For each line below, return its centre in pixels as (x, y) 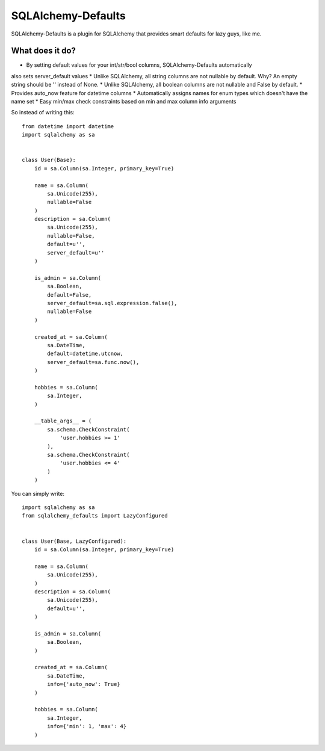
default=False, (70, 295)
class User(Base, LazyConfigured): (74, 541)
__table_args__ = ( (63, 421)
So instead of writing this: (43, 113)
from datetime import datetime (68, 126)
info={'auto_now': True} (84, 684)
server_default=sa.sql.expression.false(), (112, 303)
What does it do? (44, 51)
